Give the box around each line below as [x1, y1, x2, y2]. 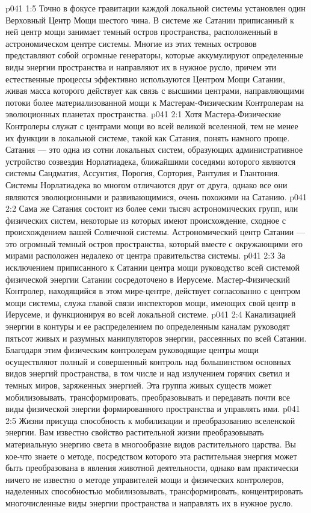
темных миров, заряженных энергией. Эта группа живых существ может [5, 379, 272, 391]
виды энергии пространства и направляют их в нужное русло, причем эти [5, 60, 277, 73]
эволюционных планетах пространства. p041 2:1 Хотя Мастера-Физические [5, 108, 282, 120]
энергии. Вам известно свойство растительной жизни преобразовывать [5, 426, 264, 438]
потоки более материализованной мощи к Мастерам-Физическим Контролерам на [5, 96, 304, 108]
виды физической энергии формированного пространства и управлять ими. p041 [5, 402, 300, 415]
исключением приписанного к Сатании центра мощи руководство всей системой [5, 261, 300, 274]
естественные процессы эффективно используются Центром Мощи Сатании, [5, 72, 285, 85]
